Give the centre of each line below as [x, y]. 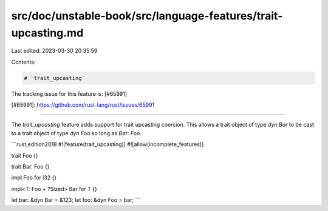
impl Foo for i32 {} [34, 178]
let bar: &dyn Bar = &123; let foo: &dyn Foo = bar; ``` [76, 200]
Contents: [23, 62]
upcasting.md [47, 33]
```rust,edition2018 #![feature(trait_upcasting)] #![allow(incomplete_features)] [108, 144]
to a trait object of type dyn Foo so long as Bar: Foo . [77, 133]
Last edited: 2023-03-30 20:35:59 [54, 51]
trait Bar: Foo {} [30, 167]
